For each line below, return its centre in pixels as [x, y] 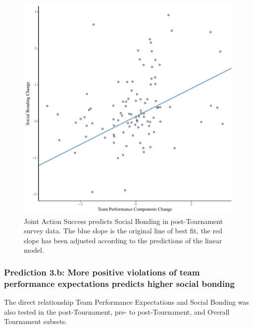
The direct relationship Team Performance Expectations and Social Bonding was [126, 302]
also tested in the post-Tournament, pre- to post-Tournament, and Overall [117, 311]
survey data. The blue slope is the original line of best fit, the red [123, 231]
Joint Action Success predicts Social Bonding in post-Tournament [124, 221]
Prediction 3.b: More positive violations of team [102, 272]
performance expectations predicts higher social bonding [119, 283]
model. [34, 250]
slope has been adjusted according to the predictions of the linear [123, 240]
